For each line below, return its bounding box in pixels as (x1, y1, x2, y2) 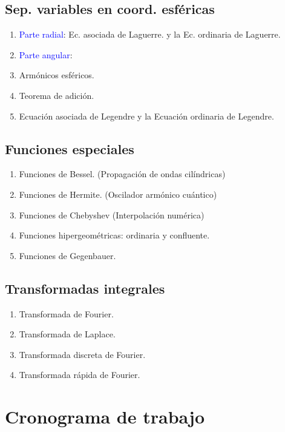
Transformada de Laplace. (19, 328, 116, 340)
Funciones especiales (5, 139, 134, 158)
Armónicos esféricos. (19, 69, 94, 81)
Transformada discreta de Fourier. (19, 348, 146, 360)
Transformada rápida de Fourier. (19, 368, 140, 381)
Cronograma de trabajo (5, 404, 205, 429)
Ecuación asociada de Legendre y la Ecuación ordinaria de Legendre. (19, 109, 274, 122)
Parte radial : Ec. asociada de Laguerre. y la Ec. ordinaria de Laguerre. (19, 28, 281, 41)
